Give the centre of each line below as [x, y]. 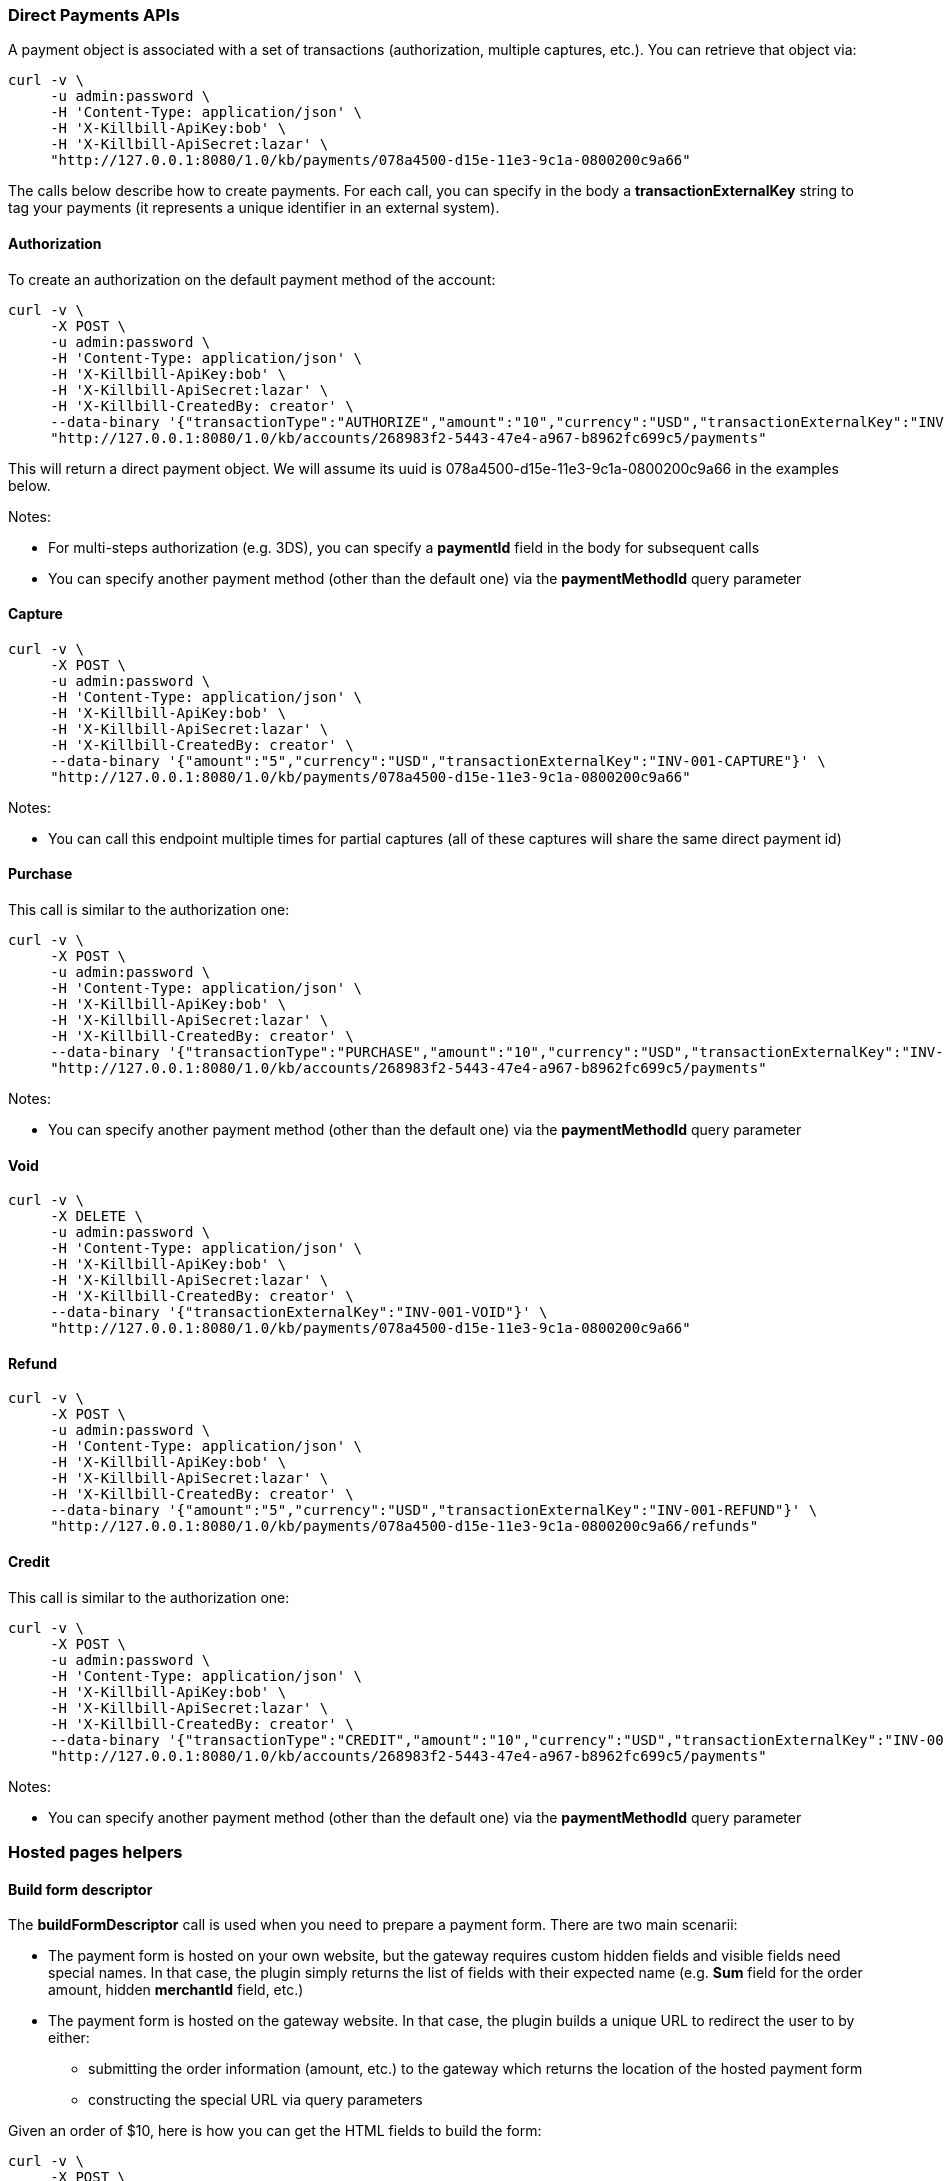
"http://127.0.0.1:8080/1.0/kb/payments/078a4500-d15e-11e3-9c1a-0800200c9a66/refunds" [404, 1526]
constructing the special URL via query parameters [255, 2100]
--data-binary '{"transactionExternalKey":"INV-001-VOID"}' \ [299, 1312]
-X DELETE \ [96, 1216]
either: [69, 2038]
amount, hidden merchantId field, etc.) [176, 1990]
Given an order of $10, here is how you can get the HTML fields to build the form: [275, 2131]
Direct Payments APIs [94, 15]
